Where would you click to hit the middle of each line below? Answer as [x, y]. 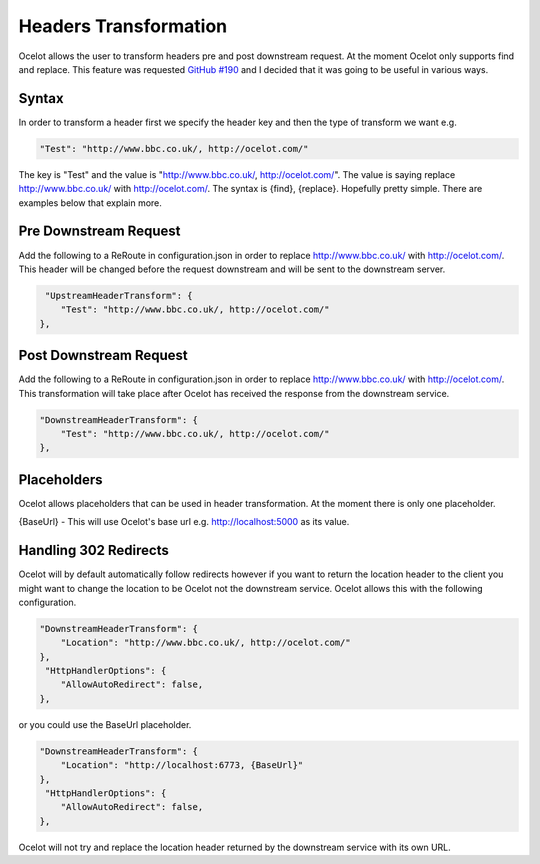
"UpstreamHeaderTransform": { [119, 295]
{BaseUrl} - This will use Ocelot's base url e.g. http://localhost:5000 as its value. [184, 522]
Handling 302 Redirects [93, 550]
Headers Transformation [123, 26]
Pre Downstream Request [99, 231]
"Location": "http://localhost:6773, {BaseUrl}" [182, 765]
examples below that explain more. [90, 202]
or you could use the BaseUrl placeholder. [105, 724]
